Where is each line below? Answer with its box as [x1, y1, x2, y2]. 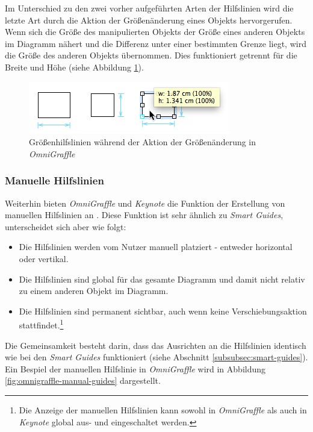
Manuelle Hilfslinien [5, 173, 104, 188]
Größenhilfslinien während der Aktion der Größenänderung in [29, 136, 256, 148]
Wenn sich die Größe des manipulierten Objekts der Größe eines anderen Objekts [5, 25, 305, 38]
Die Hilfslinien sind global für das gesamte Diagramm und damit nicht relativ [19, 272, 305, 285]
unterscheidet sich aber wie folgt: [5, 220, 126, 233]
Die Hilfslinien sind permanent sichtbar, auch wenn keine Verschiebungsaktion [19, 304, 307, 317]
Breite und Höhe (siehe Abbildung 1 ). [5, 60, 144, 73]
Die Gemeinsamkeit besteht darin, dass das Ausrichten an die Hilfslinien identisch [5, 339, 306, 351]
